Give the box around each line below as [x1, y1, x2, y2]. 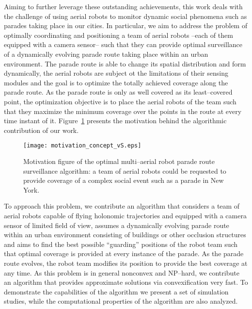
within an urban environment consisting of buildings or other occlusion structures [4, 229, 246, 240]
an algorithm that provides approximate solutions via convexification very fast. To [4, 277, 248, 287]
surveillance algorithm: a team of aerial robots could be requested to [23, 165, 226, 176]
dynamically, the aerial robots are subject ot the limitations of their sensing [4, 68, 228, 78]
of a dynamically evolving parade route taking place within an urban [4, 49, 208, 59]
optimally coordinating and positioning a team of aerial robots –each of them [4, 30, 233, 40]
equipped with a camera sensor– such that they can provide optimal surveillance [4, 39, 243, 49]
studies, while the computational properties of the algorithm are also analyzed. [4, 296, 238, 306]
